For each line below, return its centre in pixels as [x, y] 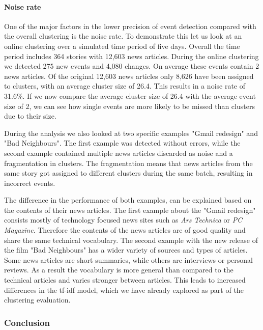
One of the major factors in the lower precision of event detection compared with [130, 26]
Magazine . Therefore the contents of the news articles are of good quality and [125, 230]
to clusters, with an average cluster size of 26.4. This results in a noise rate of [125, 86]
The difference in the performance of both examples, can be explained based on [128, 200]
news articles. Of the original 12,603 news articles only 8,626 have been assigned [129, 76]
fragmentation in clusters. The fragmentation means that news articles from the [128, 163]
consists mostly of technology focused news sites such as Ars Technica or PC [123, 220]
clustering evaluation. [37, 300]
